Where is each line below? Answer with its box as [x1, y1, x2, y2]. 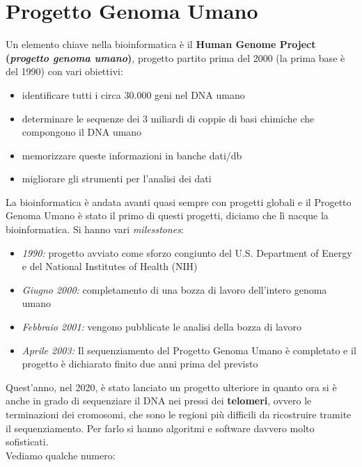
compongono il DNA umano [22, 125, 142, 139]
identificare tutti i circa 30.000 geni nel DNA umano [22, 87, 245, 102]
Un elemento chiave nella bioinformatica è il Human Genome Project [6, 37, 316, 52]
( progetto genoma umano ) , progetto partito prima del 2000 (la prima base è [6, 50, 345, 65]
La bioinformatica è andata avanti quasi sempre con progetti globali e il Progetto [6, 194, 352, 209]
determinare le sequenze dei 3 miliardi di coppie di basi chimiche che [22, 111, 315, 125]
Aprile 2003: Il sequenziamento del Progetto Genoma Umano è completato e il [22, 342, 356, 357]
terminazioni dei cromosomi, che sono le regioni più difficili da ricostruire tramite [6, 407, 352, 421]
